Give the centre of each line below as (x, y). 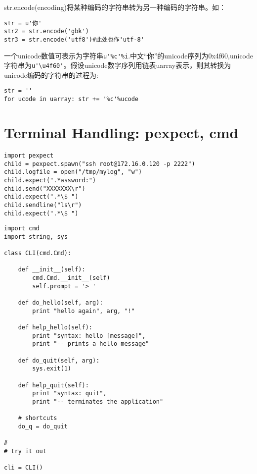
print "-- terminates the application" (98, 401)
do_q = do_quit (43, 426)
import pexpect (29, 155)
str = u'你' (23, 23)
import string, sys (36, 237)
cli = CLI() (23, 468)
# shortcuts (38, 418)
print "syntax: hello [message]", (89, 336)
